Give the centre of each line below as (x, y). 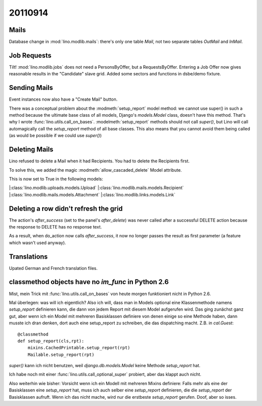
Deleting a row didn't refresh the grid (66, 208)
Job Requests (30, 55)
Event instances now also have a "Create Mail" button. (63, 99)
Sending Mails (31, 88)
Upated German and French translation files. (53, 268)
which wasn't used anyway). (38, 243)
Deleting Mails (31, 150)
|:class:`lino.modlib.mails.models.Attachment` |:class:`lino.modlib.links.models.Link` (92, 194)
